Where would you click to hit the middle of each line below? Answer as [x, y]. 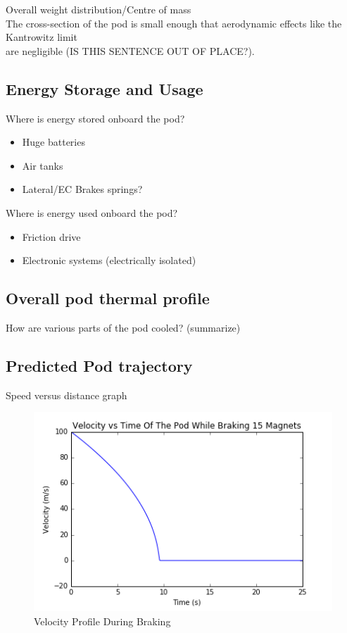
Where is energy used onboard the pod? [92, 212]
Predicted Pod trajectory [99, 365]
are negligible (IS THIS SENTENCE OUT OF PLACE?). [130, 50]
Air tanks [43, 165]
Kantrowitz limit [42, 37]
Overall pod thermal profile [108, 298]
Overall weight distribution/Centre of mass [99, 9]
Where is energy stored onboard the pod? [95, 118]
